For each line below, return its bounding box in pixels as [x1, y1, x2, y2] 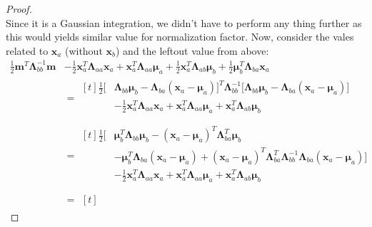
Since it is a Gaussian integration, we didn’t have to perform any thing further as [6, 15, 362, 30]
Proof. [6, 1, 32, 16]
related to [6, 43, 49, 58]
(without [64, 43, 103, 58]
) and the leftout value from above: [116, 43, 269, 58]
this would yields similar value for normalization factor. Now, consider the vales [6, 29, 354, 44]
